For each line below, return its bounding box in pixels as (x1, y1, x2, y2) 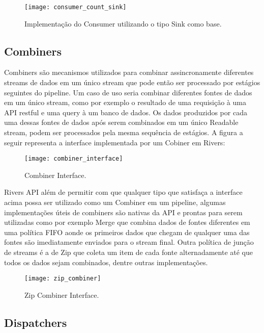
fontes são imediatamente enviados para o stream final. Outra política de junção (4, 237, 254, 247)
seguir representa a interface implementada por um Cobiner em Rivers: (4, 137, 225, 147)
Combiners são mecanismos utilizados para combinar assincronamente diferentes (4, 67, 254, 78)
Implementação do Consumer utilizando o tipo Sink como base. (24, 18, 222, 29)
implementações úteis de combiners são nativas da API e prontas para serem (4, 207, 243, 217)
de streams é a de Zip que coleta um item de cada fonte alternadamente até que (4, 247, 253, 258)
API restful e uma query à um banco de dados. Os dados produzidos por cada (4, 107, 247, 117)
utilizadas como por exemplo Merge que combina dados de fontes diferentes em (4, 217, 250, 227)
